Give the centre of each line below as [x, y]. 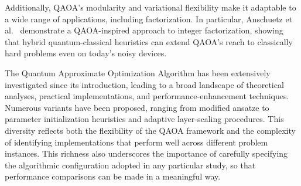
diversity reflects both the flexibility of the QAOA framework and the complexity [150, 130]
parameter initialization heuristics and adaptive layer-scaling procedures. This [144, 119]
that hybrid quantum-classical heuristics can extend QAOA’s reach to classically [149, 41]
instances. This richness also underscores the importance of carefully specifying [146, 153]
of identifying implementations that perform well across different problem [136, 142]
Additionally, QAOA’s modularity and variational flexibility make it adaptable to [150, 7]
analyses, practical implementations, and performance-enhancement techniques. [147, 96]
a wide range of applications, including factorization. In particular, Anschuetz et [149, 18]
